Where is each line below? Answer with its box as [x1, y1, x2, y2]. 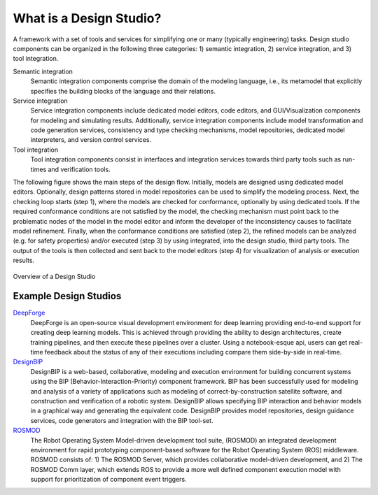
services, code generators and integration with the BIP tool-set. [30, 416, 213, 424]
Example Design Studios [13, 290, 122, 302]
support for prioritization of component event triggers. [30, 475, 187, 484]
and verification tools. [48, 165, 111, 173]
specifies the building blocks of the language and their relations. [30, 87, 216, 95]
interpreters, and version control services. [30, 136, 152, 144]
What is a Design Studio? [13, 10, 162, 26]
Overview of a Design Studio [13, 272, 96, 280]
